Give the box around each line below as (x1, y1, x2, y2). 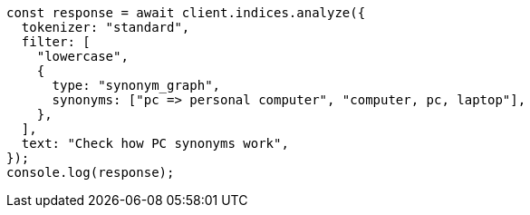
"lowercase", (36, 49, 129, 64)
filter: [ (21, 34, 91, 49)
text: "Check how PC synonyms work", (21, 136, 289, 151)
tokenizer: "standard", (21, 20, 190, 34)
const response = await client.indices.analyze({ (6, 5, 366, 20)
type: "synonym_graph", (52, 78, 221, 93)
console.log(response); (6, 165, 175, 180)
